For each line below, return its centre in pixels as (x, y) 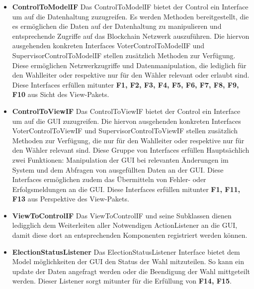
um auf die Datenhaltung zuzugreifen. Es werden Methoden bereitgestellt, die (130, 16)
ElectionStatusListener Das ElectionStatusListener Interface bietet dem (126, 251)
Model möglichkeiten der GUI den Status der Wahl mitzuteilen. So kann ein (128, 261)
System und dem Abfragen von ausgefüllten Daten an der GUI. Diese (118, 169)
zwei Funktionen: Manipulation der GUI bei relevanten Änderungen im (120, 159)
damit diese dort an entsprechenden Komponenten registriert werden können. (130, 235)
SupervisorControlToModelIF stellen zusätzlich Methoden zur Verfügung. (124, 55)
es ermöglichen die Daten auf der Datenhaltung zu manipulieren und (117, 26)
